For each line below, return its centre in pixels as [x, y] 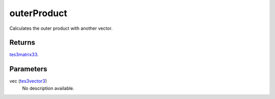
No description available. [48, 88]
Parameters [28, 69]
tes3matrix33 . [24, 55]
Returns [22, 43]
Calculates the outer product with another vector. [61, 28]
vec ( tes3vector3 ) [28, 81]
